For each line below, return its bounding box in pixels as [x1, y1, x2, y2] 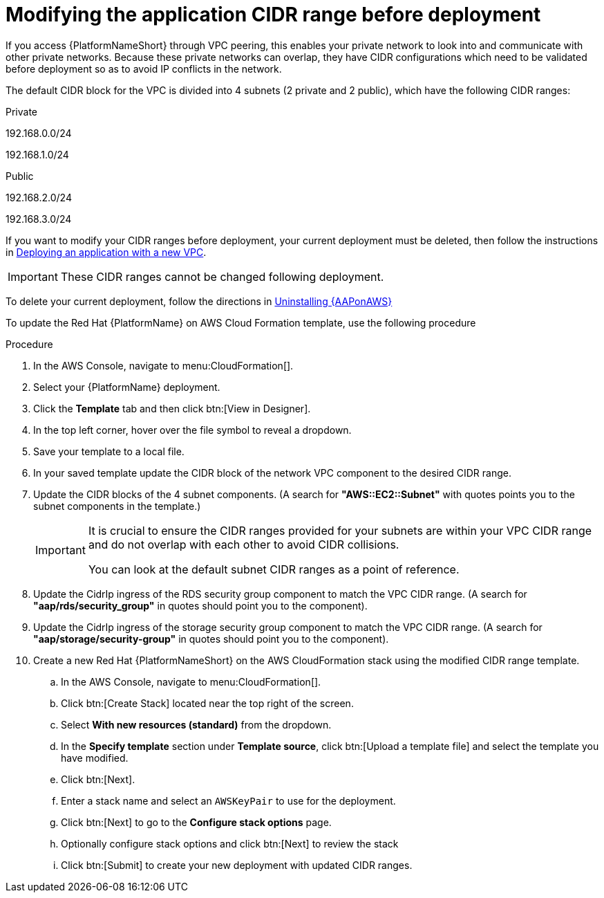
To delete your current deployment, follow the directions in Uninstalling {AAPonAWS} [6, 295, 393, 307]
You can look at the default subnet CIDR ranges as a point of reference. [88, 562, 460, 576]
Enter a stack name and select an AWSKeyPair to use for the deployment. [61, 794, 396, 807]
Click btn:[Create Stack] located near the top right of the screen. [61, 697, 354, 709]
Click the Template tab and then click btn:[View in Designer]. [33, 402, 311, 414]
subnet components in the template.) [33, 500, 201, 512]
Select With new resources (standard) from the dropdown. [61, 718, 332, 731]
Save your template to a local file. [33, 445, 185, 457]
